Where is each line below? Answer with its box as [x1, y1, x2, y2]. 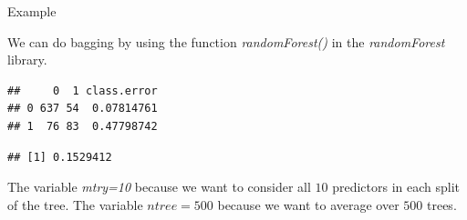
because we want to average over [217, 195, 400, 214]
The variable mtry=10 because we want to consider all [7, 177, 311, 196]
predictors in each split [332, 177, 461, 196]
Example [7, 2, 57, 20]
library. [7, 50, 47, 69]
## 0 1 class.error [7, 84, 158, 97]
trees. [427, 195, 457, 214]
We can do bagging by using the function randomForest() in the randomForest [7, 32, 445, 51]
